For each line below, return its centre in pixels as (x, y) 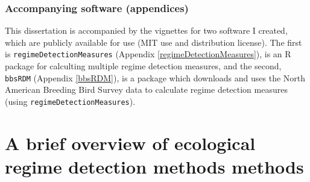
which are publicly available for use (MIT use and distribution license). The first (153, 42)
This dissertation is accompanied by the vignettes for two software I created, (146, 30)
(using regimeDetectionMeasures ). (70, 101)
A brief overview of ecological (130, 143)
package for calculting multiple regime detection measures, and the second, (143, 66)
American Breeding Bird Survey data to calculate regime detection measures (146, 89)
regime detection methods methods (154, 166)
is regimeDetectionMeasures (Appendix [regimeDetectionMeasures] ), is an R (148, 54)
